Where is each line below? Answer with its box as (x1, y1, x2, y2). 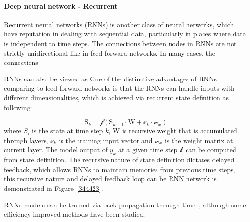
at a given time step (118, 144, 178, 155)
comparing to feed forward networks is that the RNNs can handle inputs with (4, 83, 234, 93)
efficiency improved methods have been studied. (4, 209, 145, 219)
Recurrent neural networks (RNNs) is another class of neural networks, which (4, 19, 234, 29)
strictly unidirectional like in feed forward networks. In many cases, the (4, 48, 216, 58)
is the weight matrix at (164, 135, 233, 145)
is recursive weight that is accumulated (122, 126, 237, 136)
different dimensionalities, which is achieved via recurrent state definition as (4, 92, 229, 102)
